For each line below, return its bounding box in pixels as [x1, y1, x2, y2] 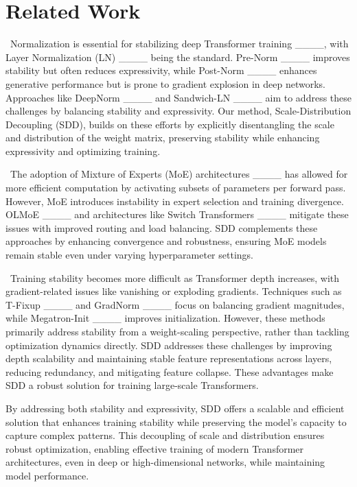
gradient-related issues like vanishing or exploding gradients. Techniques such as [5, 284, 342, 298]
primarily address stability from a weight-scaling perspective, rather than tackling [5, 324, 349, 338]
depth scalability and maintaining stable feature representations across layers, [5, 351, 332, 366]
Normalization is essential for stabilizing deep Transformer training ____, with [10, 36, 349, 51]
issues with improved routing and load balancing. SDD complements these [5, 220, 318, 235]
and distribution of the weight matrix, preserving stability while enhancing [5, 130, 320, 145]
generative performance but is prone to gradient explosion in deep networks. [5, 76, 325, 91]
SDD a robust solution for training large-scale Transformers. [5, 378, 259, 392]
